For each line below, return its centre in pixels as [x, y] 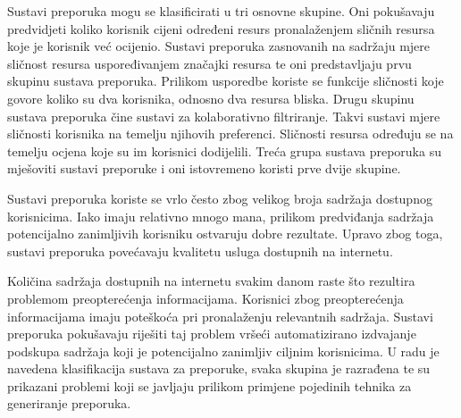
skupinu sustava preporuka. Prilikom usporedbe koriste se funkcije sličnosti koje [226, 81]
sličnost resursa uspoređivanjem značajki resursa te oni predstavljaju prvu [210, 63]
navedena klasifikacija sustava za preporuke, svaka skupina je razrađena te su [219, 368]
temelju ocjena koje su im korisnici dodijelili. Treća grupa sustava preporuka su [224, 150]
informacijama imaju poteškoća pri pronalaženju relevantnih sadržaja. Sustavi [220, 316]
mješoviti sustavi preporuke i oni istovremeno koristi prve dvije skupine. [204, 168]
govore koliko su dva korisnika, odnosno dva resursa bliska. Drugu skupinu [211, 98]
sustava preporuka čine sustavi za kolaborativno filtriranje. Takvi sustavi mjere [224, 116]
